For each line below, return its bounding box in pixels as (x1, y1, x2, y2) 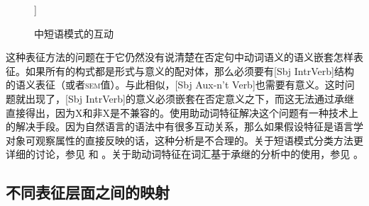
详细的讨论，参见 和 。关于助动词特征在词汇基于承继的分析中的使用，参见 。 (6, 147, 363, 161)
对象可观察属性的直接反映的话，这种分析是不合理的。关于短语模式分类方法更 (6, 132, 363, 147)
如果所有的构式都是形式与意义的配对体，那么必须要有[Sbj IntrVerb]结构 (25, 63, 354, 78)
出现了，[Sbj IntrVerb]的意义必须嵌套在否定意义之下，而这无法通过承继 (25, 91, 354, 105)
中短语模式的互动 (34, 25, 114, 40)
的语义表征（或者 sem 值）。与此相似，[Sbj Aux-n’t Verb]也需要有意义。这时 (6, 77, 345, 92)
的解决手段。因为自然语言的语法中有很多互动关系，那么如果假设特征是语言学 (6, 119, 363, 134)
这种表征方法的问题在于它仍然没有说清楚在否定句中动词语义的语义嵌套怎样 (6, 50, 353, 64)
